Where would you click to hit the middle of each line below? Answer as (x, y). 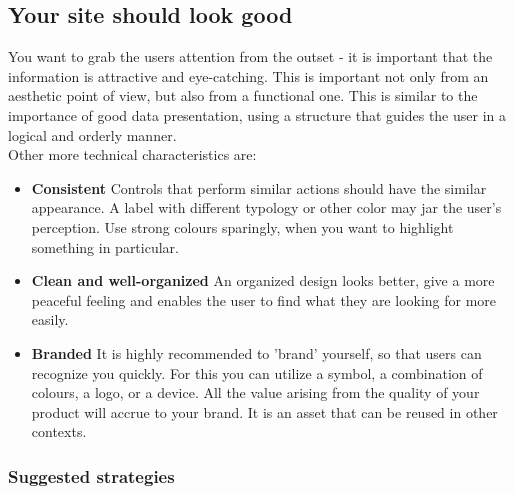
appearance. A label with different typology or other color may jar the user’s (266, 207)
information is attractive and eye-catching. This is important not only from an (248, 75)
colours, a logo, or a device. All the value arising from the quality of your (255, 392)
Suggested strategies (91, 475)
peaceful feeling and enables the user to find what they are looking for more (264, 299)
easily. (50, 319)
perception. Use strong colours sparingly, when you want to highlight (242, 226)
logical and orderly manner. (92, 134)
